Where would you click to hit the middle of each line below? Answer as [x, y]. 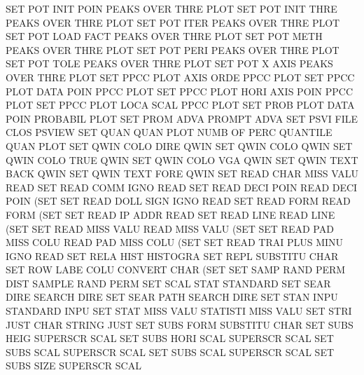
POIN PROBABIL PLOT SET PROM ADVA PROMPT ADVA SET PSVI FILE [182, 118]
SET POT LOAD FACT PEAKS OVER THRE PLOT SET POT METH [164, 36]
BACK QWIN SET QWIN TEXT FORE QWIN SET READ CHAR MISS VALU [182, 173]
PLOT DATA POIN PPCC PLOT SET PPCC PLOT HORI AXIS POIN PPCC [180, 91]
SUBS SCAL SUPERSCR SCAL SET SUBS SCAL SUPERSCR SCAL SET [170, 352]
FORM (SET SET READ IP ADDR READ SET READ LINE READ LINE [170, 214]
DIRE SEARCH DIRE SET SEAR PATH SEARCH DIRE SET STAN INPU [172, 297]
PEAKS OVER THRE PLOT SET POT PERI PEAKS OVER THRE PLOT [173, 49]
